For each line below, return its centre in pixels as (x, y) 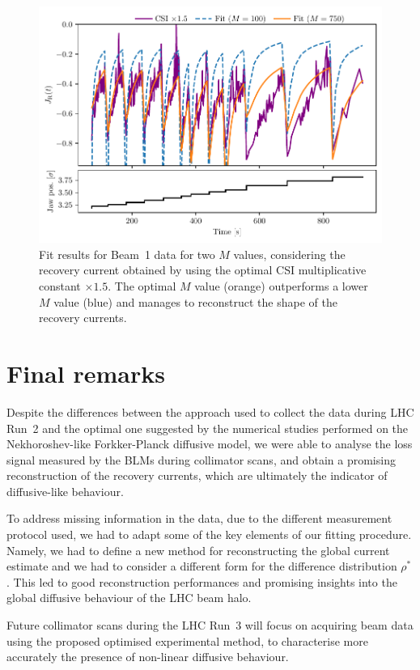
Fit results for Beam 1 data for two (127, 254)
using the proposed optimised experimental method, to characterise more (187, 640)
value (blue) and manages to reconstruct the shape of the (195, 301)
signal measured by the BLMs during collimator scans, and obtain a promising (201, 459)
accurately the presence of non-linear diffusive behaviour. (148, 657)
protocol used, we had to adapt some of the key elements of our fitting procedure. (209, 534)
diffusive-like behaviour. (65, 491)
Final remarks (86, 373)
